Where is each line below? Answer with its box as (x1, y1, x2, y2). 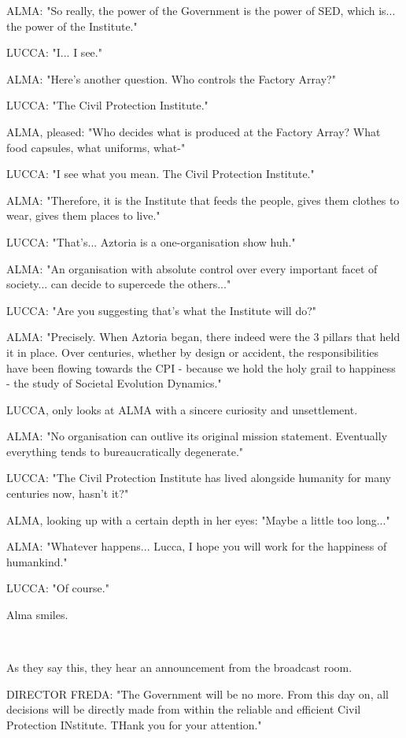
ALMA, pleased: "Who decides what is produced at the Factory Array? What (6, 123, 381, 139)
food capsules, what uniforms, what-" (6, 139, 186, 155)
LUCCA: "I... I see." (6, 44, 102, 61)
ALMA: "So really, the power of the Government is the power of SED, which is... (6, 2, 396, 18)
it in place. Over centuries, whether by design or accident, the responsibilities (6, 343, 379, 360)
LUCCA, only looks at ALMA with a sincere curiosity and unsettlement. (6, 401, 358, 417)
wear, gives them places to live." (6, 207, 161, 224)
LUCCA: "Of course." (6, 580, 109, 596)
